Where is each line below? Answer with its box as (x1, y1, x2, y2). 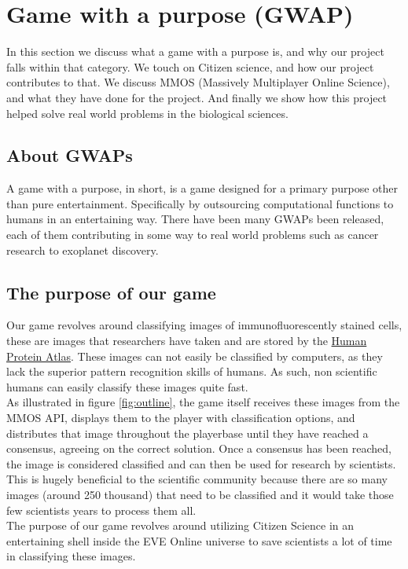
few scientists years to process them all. (6, 501, 197, 518)
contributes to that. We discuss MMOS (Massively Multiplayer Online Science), (6, 74, 390, 90)
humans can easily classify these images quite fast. (6, 378, 248, 395)
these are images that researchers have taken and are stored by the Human (6, 332, 367, 349)
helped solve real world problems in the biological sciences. (6, 105, 289, 121)
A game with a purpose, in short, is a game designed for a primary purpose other (6, 180, 399, 196)
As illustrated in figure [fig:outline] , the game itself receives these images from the (6, 394, 400, 410)
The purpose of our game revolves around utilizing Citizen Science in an (6, 517, 355, 534)
